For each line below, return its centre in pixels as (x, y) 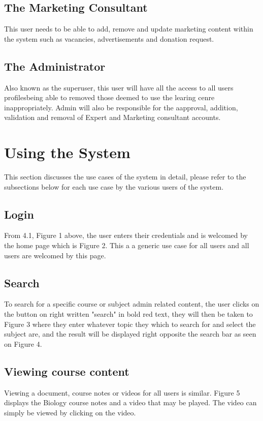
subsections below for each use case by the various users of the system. (114, 186)
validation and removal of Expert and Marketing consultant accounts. (112, 117)
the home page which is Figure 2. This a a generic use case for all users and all (127, 245)
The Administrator (55, 66)
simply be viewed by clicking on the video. (70, 412)
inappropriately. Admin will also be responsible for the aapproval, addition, (121, 107)
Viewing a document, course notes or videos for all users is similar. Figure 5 (122, 392)
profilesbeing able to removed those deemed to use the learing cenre (109, 97)
